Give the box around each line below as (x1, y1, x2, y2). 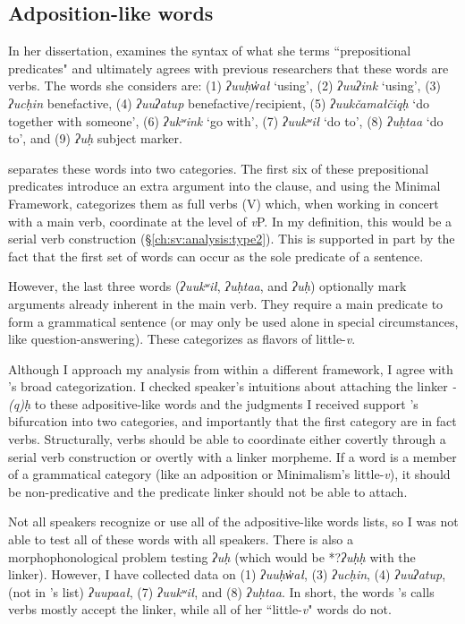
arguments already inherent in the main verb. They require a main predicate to (8, 294, 444, 312)
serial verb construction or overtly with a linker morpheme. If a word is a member (8, 447, 457, 466)
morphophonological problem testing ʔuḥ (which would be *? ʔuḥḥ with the (8, 547, 416, 566)
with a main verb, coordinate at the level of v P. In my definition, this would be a (8, 211, 452, 230)
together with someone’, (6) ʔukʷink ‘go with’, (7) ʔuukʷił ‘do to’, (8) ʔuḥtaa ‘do (8, 111, 444, 130)
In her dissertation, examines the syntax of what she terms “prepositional (8, 41, 411, 60)
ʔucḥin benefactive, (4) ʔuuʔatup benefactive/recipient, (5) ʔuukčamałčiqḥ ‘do (8, 93, 429, 112)
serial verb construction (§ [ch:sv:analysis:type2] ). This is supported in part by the (8, 229, 455, 248)
